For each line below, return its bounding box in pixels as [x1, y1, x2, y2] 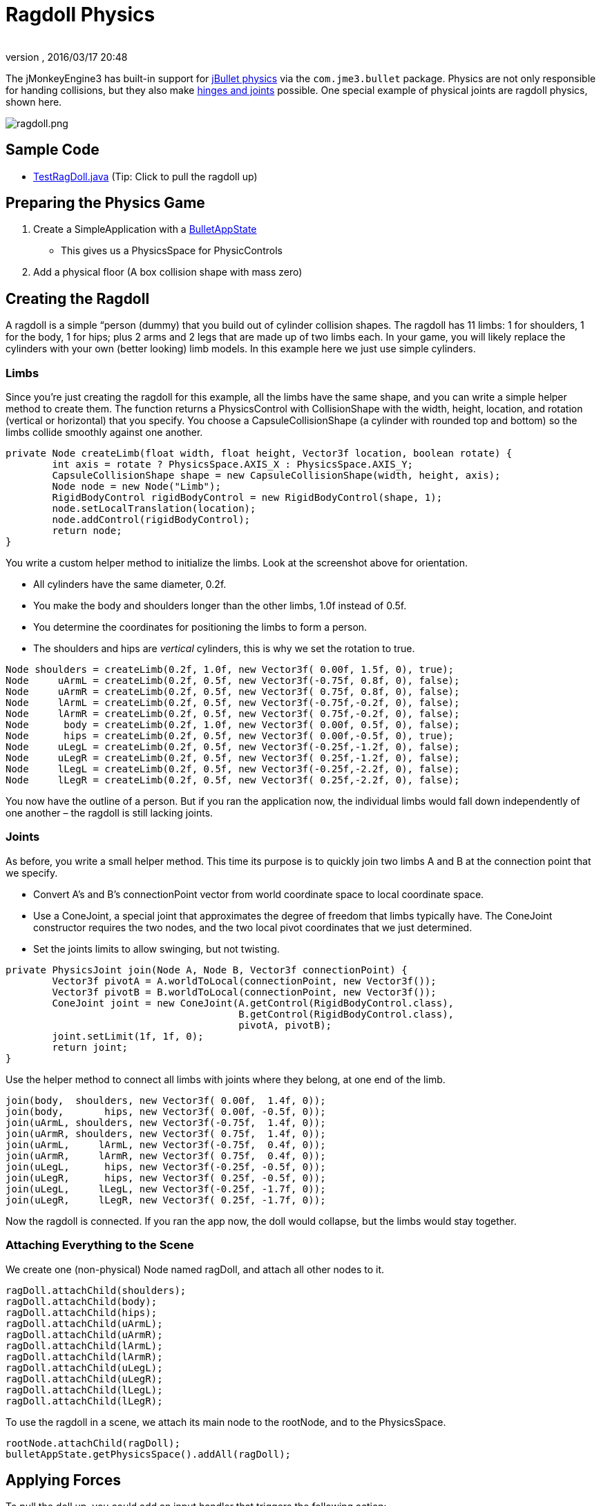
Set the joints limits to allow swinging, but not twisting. [33, 942, 280, 955]
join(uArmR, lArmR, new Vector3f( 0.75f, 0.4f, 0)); [6, 1150, 326, 1161]
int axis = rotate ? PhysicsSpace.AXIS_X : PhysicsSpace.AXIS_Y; [52, 459, 414, 470]
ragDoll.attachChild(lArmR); [6, 1351, 163, 1362]
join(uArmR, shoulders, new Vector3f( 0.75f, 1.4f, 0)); [6, 1127, 326, 1139]
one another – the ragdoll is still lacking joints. [6, 807, 213, 819]
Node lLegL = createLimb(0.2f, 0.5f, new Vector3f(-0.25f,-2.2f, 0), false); [6, 763, 460, 775]
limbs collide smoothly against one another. [6, 426, 203, 439]
